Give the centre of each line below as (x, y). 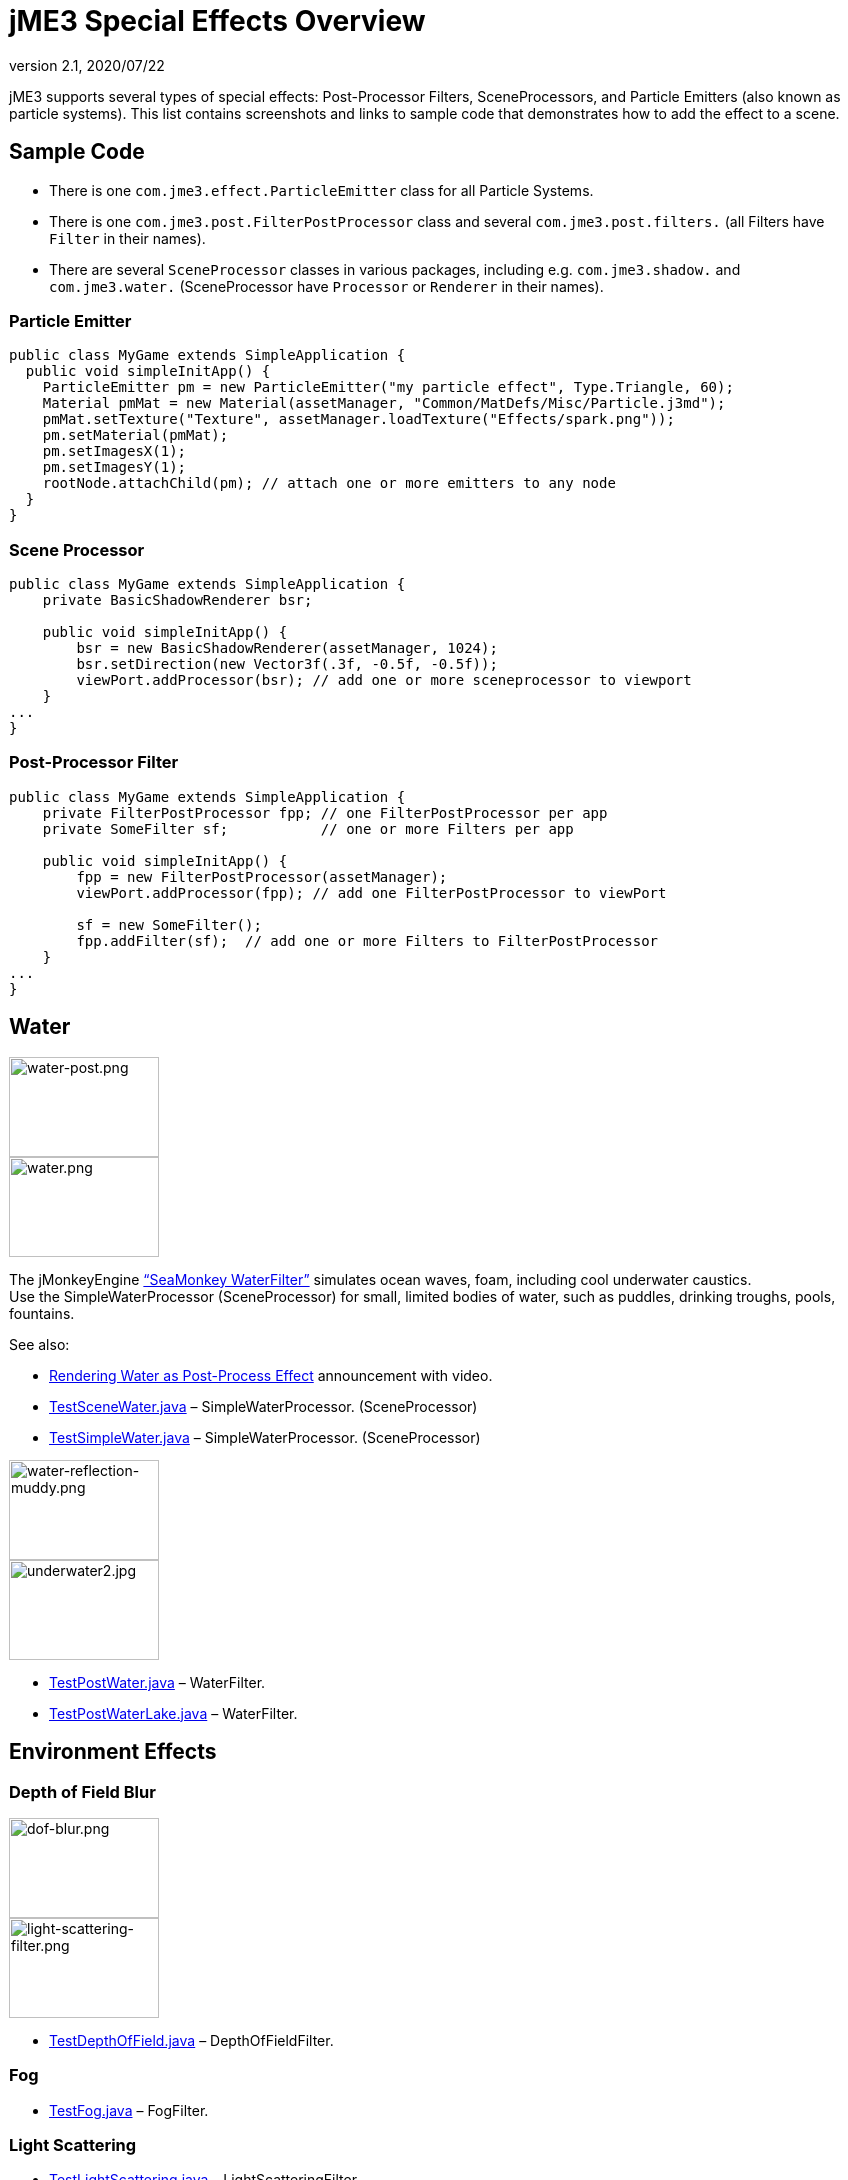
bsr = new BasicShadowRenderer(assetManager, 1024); (287, 648)
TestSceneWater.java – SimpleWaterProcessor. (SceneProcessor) (263, 1406)
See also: (39, 1344)
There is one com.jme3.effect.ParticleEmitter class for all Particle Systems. (321, 190)
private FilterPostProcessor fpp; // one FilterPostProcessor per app (325, 812)
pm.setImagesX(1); (114, 451)
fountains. (42, 1313)
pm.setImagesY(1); (114, 467)
